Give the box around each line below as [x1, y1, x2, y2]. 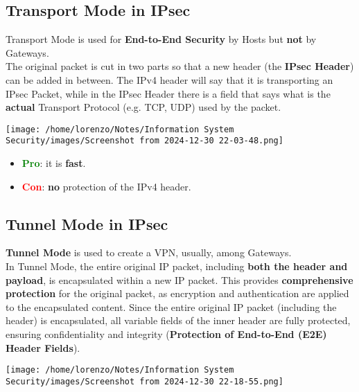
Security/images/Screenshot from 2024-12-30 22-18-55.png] [6, 376, 283, 386]
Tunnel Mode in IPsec [6, 213, 168, 234]
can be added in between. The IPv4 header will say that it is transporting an [6, 72, 333, 87]
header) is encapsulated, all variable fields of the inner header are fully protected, [6, 313, 351, 328]
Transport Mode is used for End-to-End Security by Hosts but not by [6, 32, 317, 46]
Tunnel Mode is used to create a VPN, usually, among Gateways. [6, 245, 292, 260]
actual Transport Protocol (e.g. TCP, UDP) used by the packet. [6, 100, 281, 114]
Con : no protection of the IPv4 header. [21, 179, 191, 193]
